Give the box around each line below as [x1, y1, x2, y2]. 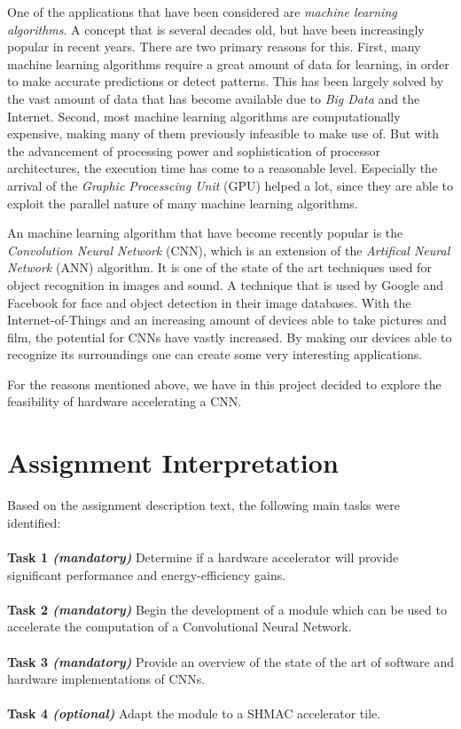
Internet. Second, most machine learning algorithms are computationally [7, 106, 401, 125]
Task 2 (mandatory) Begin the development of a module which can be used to [7, 600, 447, 618]
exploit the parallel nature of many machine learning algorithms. [7, 193, 358, 212]
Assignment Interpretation [7, 444, 339, 481]
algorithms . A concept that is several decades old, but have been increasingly [7, 20, 425, 38]
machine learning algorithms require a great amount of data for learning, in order [7, 54, 449, 73]
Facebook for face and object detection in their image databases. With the [7, 293, 411, 311]
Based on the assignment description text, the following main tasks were [7, 496, 400, 514]
